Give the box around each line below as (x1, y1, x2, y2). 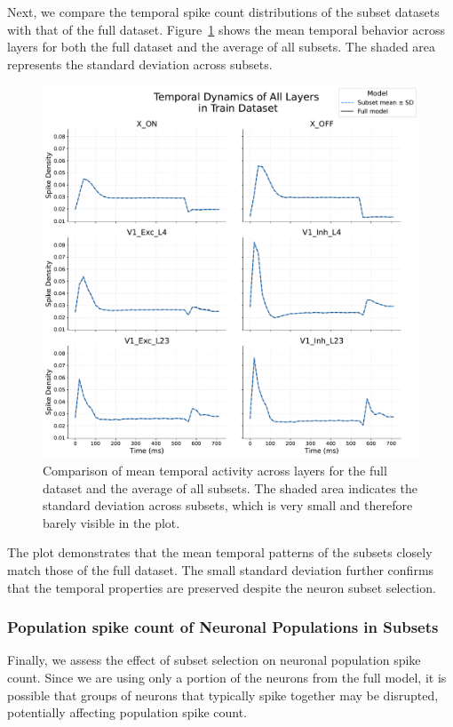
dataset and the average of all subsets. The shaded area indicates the (43, 478, 418, 497)
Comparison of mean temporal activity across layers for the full (43, 461, 387, 479)
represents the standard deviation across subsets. (7, 54, 273, 73)
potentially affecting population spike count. (7, 703, 248, 722)
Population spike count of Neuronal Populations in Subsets (7, 616, 439, 638)
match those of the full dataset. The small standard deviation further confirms (7, 560, 434, 579)
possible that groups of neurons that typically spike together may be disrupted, (7, 685, 439, 704)
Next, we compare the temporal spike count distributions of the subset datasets (7, 3, 440, 20)
